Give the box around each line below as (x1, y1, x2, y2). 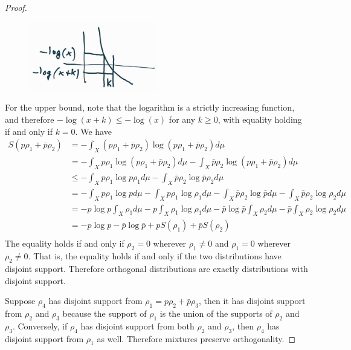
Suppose (5, 294, 36, 307)
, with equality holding (217, 113, 302, 126)
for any (169, 113, 196, 126)
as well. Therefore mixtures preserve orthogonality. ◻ (97, 332, 296, 345)
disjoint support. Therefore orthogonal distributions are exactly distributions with (5, 262, 308, 274)
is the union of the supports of (159, 306, 272, 319)
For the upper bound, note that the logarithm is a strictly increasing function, (5, 101, 295, 114)
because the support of (62, 306, 147, 319)
